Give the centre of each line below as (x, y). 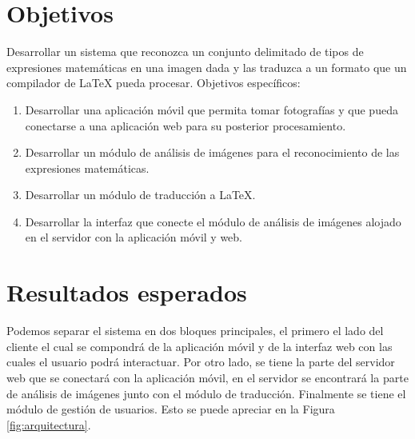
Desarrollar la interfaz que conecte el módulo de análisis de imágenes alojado (213, 221)
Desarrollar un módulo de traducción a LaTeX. (140, 195)
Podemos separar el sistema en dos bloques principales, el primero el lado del (195, 331)
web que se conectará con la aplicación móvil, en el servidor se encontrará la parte (207, 377)
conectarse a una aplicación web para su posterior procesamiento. (186, 125)
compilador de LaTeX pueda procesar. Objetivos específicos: (154, 83)
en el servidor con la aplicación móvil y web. (134, 237)
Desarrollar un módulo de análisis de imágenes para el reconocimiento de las (212, 152)
